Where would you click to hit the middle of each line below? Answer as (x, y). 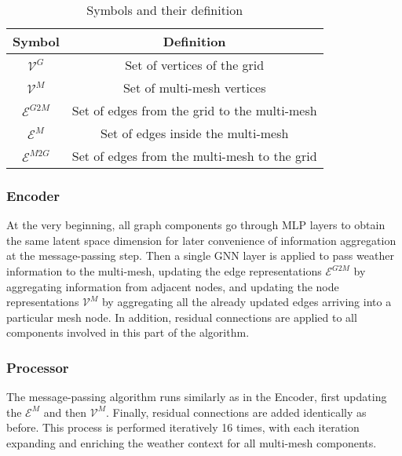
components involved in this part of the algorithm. (128, 332)
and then (65, 412)
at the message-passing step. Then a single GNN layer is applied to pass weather (200, 255)
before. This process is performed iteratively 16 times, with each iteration (183, 427)
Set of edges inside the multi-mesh (195, 133)
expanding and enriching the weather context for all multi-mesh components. (192, 442)
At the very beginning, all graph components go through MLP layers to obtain (196, 225)
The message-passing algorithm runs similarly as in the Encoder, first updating (197, 397)
